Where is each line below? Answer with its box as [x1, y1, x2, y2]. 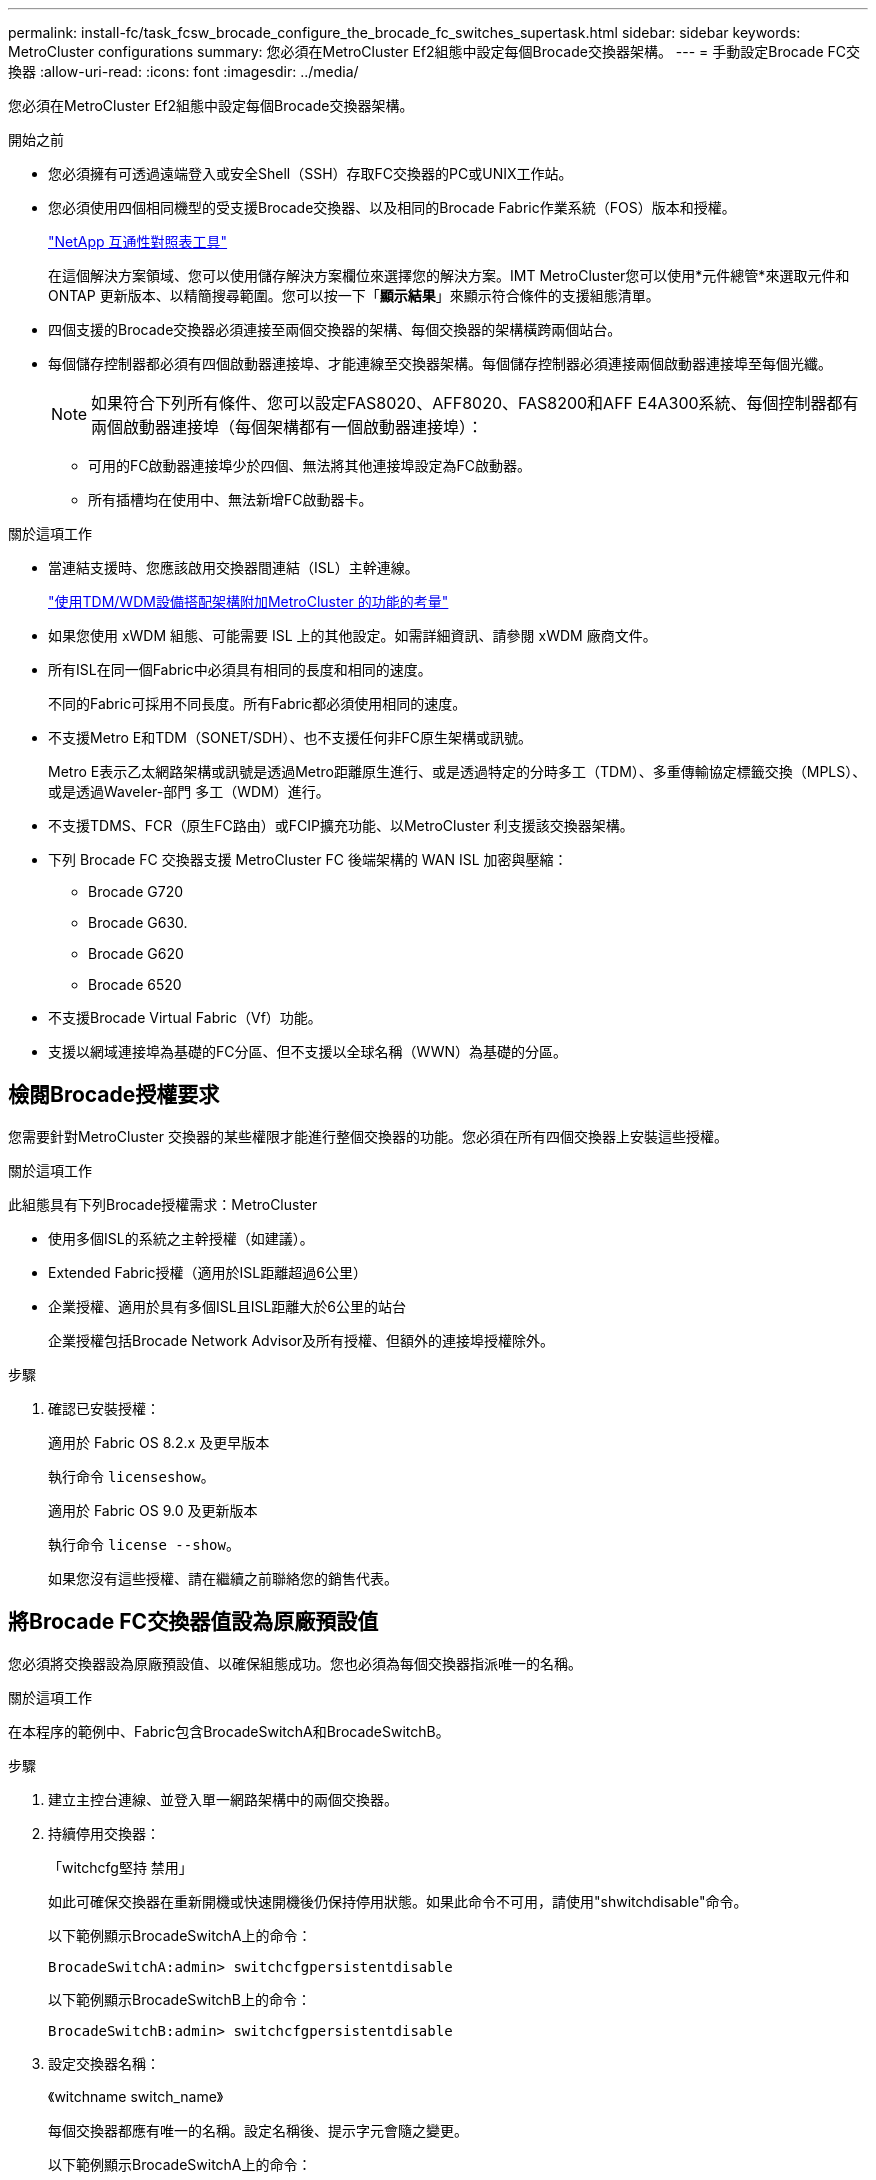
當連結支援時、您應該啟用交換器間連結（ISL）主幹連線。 [48, 559, 419, 576]
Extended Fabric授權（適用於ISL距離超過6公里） [48, 1263, 367, 1281]
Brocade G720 [88, 883, 183, 900]
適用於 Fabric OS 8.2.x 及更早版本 [48, 1433, 270, 1451]
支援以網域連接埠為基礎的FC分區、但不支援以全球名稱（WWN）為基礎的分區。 [48, 1043, 567, 1060]
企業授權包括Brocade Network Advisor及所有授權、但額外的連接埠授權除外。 [48, 1331, 555, 1349]
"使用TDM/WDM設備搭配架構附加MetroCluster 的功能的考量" [48, 593, 449, 610]
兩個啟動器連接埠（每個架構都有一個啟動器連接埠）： [91, 417, 484, 437]
